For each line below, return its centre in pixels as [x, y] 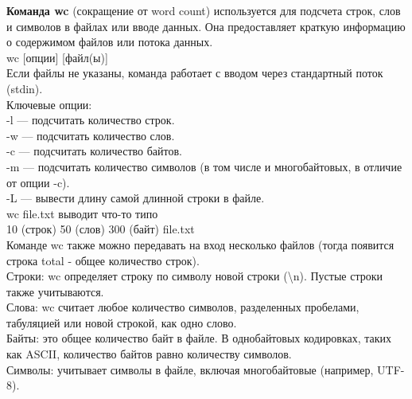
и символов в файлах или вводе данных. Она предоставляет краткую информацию [206, 26]
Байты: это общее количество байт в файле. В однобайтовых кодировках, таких [199, 338]
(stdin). [25, 88]
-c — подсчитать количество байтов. [94, 151]
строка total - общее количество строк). [103, 260]
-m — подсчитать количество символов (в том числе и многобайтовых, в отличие [204, 166]
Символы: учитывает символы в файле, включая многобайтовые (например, [190, 369]
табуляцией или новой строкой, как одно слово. [122, 322]
